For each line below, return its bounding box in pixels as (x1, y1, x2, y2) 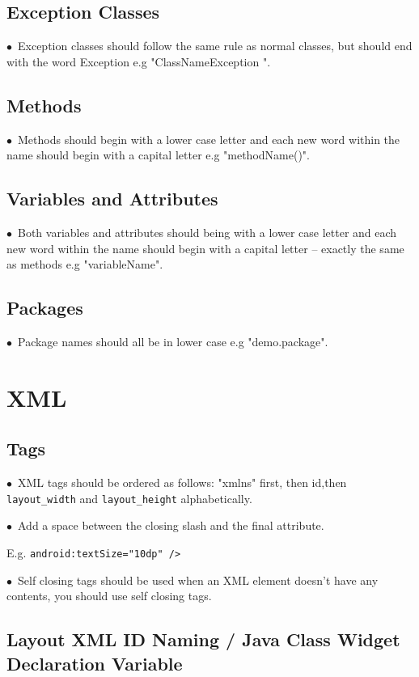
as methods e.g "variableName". (6, 256, 163, 273)
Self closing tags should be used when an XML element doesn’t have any (17, 571, 379, 588)
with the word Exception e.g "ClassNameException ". (6, 53, 271, 70)
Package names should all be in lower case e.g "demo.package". (17, 332, 328, 349)
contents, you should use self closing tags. (6, 587, 212, 604)
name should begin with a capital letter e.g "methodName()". (6, 146, 310, 163)
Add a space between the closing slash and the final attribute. (17, 517, 324, 534)
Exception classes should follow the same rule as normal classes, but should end (17, 37, 413, 54)
